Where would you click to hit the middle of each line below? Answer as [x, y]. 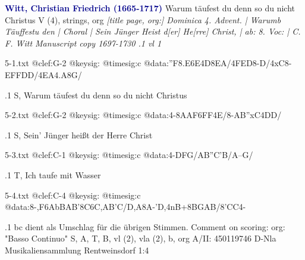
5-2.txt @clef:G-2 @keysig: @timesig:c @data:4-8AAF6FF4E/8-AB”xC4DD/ [143, 115]
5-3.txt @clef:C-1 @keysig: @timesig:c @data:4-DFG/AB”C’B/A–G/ [129, 155]
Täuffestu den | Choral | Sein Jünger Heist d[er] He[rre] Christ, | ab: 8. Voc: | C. [153, 31]
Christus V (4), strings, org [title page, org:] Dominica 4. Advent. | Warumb [143, 19]
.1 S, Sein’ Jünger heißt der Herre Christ [79, 134]
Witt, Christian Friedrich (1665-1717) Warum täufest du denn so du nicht [150, 8]
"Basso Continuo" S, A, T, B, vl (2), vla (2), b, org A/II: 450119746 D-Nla [141, 238]
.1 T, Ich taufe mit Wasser [53, 174]
